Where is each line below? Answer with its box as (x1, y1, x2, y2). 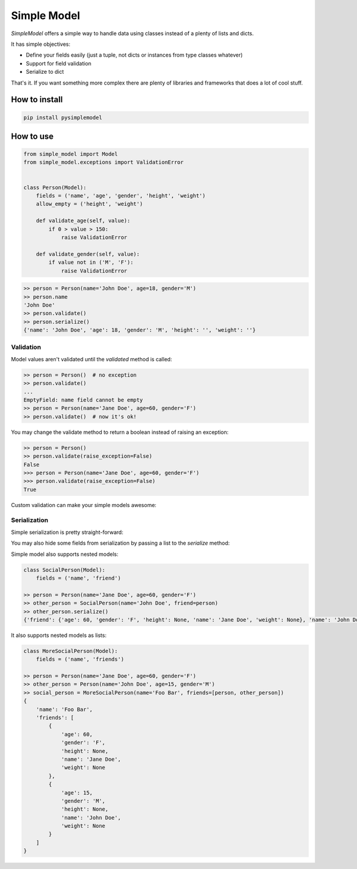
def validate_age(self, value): (36, 217, 131, 224)
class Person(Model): (23, 184, 87, 190)
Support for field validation (26, 60, 92, 67)
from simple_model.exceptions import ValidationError (23, 159, 184, 166)
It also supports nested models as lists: (11, 632, 107, 639)
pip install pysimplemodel (23, 114, 102, 121)
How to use (11, 131, 54, 141)
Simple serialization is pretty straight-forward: (11, 529, 124, 536)
